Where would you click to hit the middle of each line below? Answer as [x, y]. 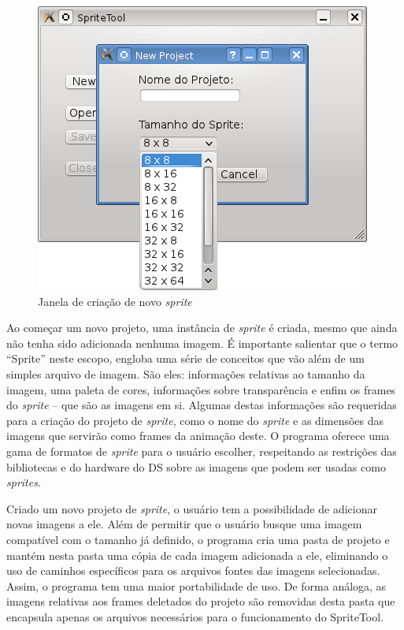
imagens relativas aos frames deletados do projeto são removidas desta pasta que [201, 601]
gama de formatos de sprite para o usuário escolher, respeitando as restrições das [202, 451]
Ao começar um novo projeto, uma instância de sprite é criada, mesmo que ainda [202, 328]
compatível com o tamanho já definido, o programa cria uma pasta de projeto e [198, 539]
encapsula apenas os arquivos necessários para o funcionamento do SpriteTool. [195, 616]
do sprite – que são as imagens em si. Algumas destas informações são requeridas [202, 405]
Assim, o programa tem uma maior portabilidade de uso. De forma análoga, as [196, 585]
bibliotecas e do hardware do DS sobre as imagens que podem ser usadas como [196, 466]
